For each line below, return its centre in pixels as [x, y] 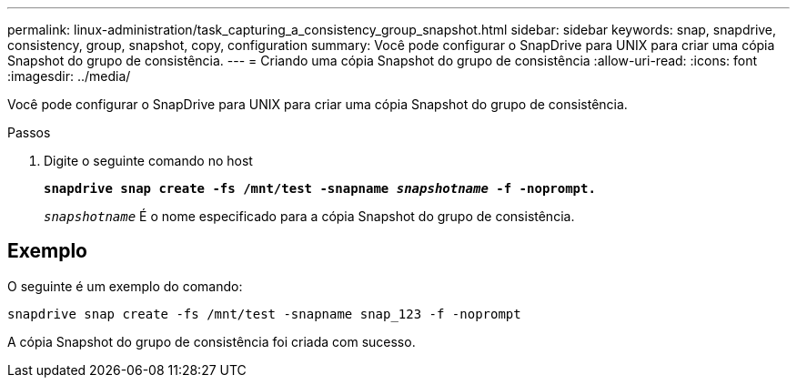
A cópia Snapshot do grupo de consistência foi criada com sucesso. [212, 341]
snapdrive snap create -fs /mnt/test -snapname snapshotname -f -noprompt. [320, 188]
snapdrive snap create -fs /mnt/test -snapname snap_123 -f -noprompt [264, 314]
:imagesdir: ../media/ [69, 76]
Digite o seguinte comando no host [148, 161]
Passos [29, 132]
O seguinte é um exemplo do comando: [125, 286]
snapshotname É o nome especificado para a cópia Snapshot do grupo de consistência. [309, 216]
